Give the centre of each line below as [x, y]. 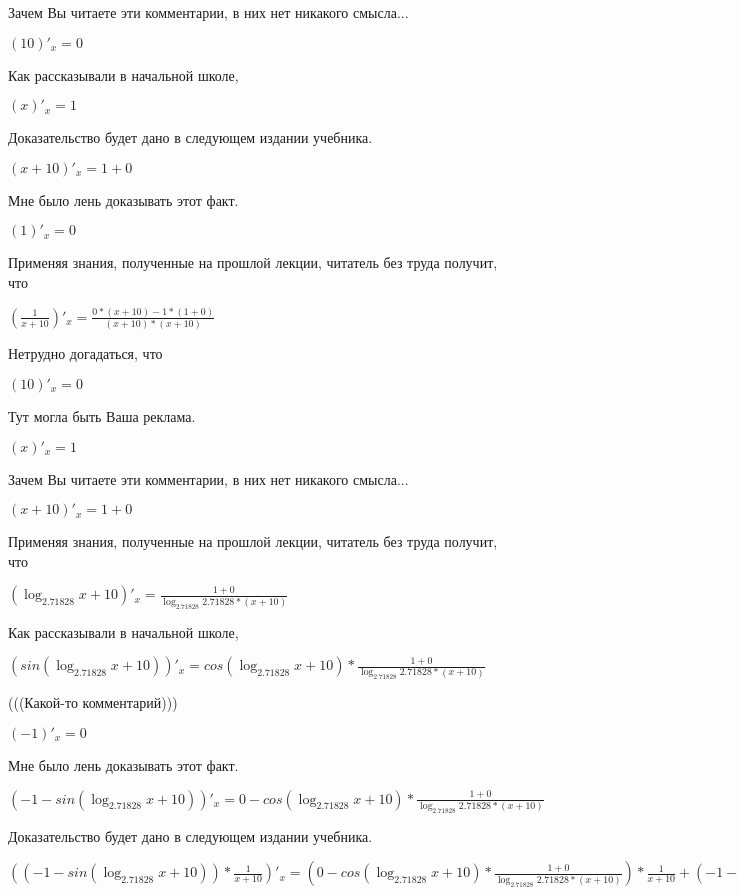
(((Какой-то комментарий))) [93, 702]
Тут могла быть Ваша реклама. [102, 415]
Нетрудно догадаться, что [85, 353]
